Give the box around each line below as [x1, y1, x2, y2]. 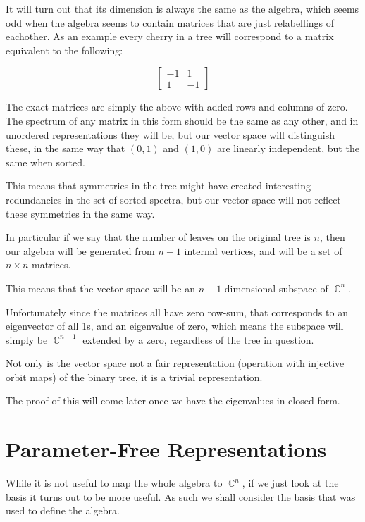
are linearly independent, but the [216, 141, 359, 156]
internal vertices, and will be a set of [184, 243, 342, 258]
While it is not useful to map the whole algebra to [6, 476, 223, 490]
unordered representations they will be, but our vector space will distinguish [6, 127, 335, 142]
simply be [6, 332, 48, 347]
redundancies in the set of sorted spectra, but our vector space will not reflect [6, 192, 341, 206]
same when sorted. [6, 154, 85, 169]
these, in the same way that [6, 141, 125, 156]
